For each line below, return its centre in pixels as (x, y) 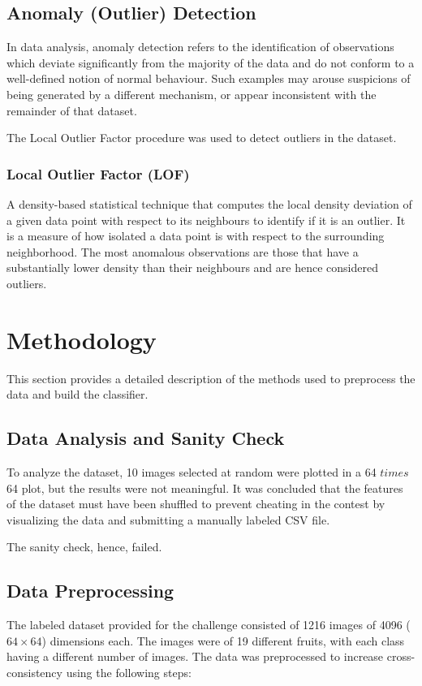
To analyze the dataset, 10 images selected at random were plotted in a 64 (192, 472)
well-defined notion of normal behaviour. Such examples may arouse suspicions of (209, 78)
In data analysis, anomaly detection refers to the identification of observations (200, 47)
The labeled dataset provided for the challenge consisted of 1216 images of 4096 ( (209, 625)
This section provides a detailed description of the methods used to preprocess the (211, 378)
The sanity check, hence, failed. (84, 547)
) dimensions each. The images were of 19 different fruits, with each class (223, 640)
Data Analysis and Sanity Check (146, 438)
